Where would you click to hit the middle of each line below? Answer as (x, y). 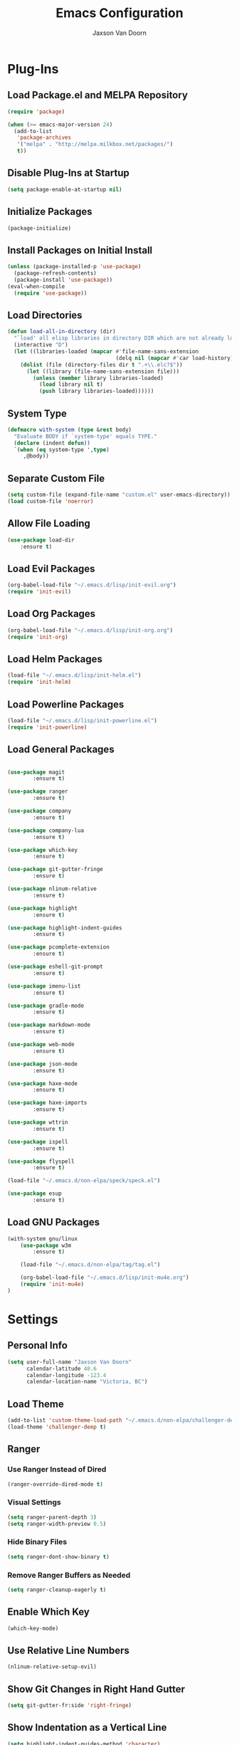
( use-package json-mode (43, 1064)
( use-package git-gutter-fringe (55, 870)
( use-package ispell (38, 1142)
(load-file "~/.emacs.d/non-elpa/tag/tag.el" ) (90, 1265)
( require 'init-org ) (38, 637)
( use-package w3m (46, 1245)
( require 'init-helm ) (39, 682)
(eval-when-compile (36, 286)
